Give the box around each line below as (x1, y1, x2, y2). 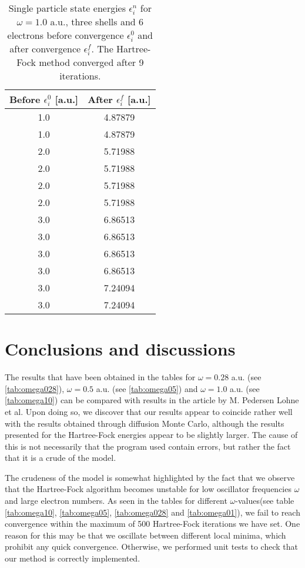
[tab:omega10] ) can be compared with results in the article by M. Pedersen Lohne (5, 394, 299, 406)
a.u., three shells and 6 (50, 15, 144, 28)
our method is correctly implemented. (5, 552, 140, 564)
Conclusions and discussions (5, 337, 236, 361)
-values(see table (235, 494, 294, 507)
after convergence (9, 42, 81, 55)
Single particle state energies (8, 1, 126, 15)
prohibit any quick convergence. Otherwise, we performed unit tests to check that (5, 540, 298, 553)
